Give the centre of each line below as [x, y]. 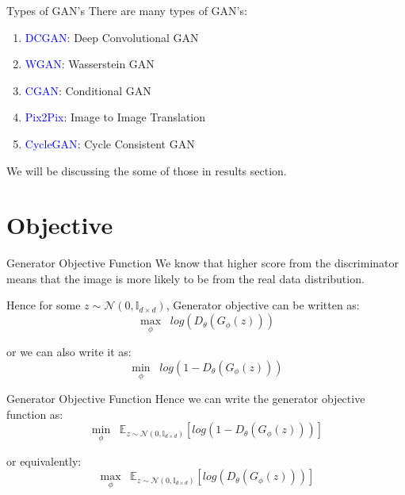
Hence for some [44, 305]
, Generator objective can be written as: [263, 305]
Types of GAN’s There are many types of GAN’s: [127, 10]
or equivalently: [44, 460]
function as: [35, 414]
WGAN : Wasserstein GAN [90, 64]
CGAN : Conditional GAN [88, 90]
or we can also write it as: [69, 352]
